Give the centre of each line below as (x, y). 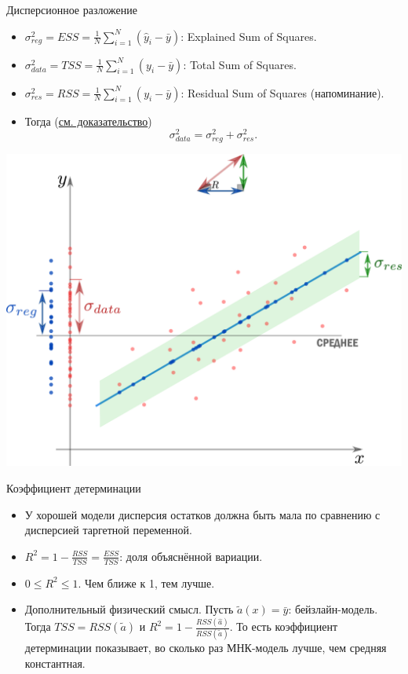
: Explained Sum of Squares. (249, 36)
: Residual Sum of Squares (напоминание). (282, 92)
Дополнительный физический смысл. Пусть (129, 609)
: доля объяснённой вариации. (191, 556)
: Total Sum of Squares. (240, 64)
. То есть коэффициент (284, 626)
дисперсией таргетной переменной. (108, 530)
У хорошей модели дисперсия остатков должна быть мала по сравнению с (202, 514)
